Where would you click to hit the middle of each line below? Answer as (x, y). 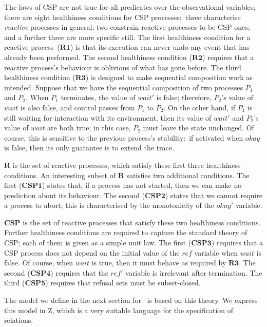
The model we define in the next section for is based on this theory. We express (131, 300)
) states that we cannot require (214, 195)
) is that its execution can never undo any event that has (160, 47)
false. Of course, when (39, 263)
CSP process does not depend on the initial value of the (92, 252)
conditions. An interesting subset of (60, 175)
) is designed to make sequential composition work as (169, 77)
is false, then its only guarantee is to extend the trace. (89, 148)
